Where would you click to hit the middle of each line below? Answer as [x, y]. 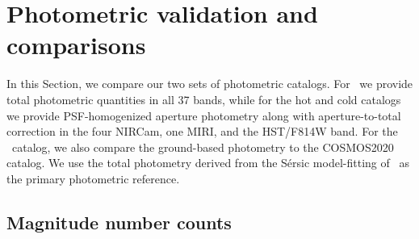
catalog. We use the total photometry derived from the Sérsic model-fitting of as [208, 163]
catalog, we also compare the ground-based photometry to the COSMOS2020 [203, 147]
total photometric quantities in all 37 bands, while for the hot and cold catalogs [204, 99]
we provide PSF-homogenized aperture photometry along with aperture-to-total [204, 115]
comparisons [76, 45]
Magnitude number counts [119, 222]
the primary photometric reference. [93, 178]
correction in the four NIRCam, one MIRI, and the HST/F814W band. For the [202, 131]
